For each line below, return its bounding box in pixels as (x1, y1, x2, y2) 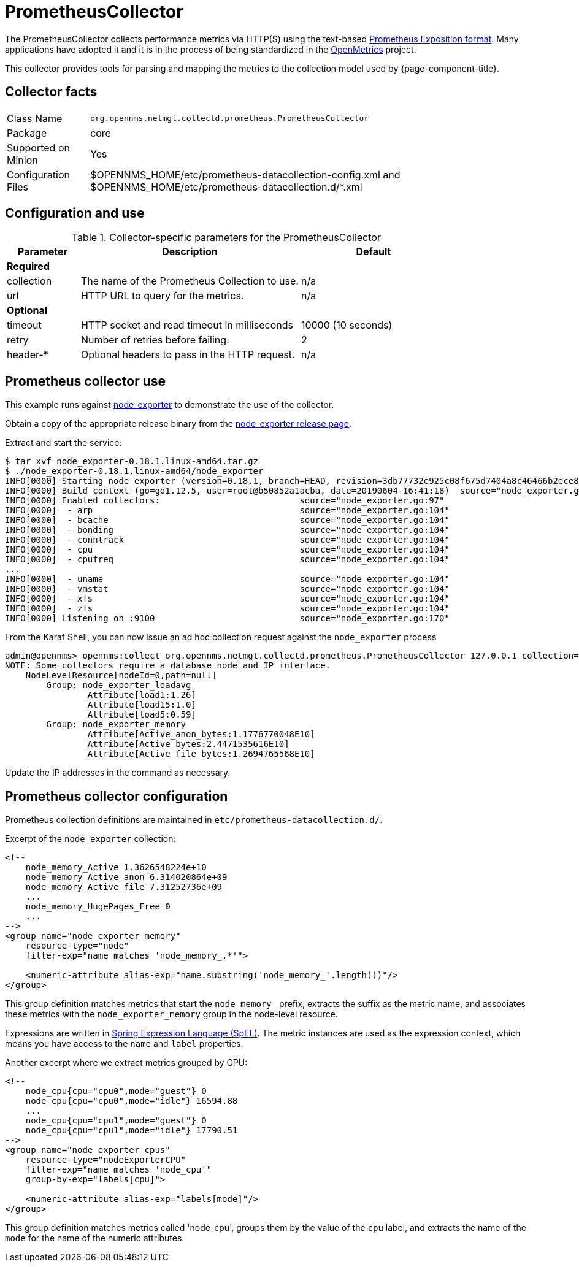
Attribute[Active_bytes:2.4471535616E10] (87, 739, 289, 749)
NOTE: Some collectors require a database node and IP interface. (5, 660, 331, 671)
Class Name (7, 112, 63, 124)
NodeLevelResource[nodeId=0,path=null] (25, 670, 217, 681)
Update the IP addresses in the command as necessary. (5, 767, 231, 778)
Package (7, 126, 47, 139)
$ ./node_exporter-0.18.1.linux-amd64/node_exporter (5, 466, 264, 477)
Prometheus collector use (5, 373, 166, 389)
